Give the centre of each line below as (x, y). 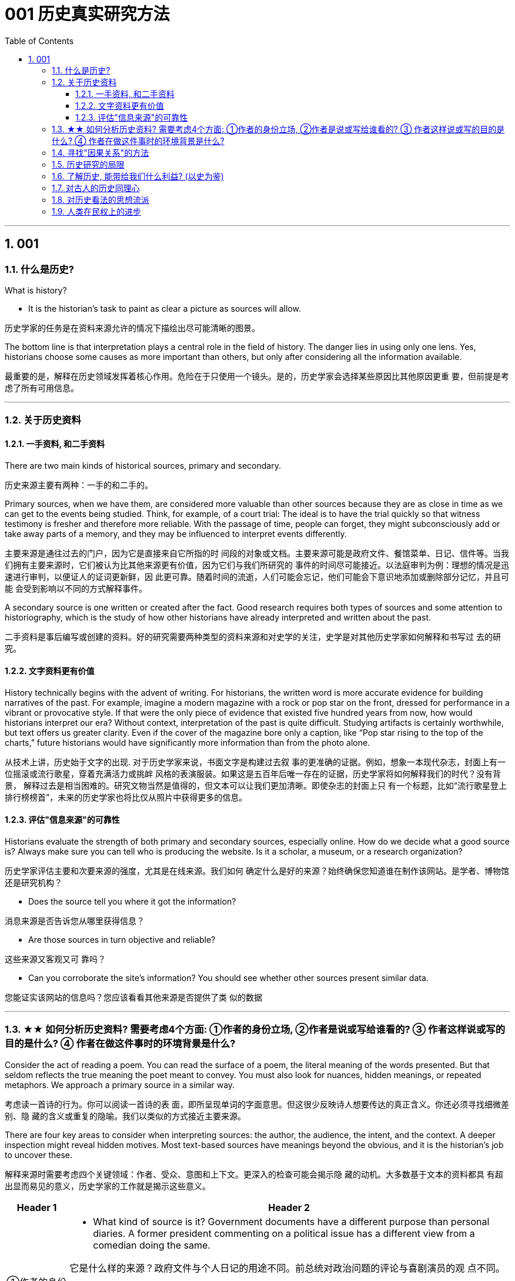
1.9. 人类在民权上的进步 (96, 211)
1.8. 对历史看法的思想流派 (101, 199)
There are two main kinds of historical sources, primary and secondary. (143, 465)
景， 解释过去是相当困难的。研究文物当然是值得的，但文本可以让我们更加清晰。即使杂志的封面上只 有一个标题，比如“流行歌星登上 (256, 785)
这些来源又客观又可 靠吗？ (55, 959)
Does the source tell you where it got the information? (132, 901)
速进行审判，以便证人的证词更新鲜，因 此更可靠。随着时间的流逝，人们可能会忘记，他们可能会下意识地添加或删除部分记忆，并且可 (257, 576)
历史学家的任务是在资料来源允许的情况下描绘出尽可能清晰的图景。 (132, 328)
